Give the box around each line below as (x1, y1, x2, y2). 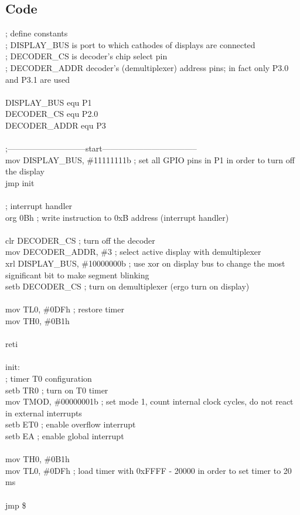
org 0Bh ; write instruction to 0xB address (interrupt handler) (5, 211, 229, 223)
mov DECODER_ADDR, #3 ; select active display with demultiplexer (5, 245, 261, 258)
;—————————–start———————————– (5, 142, 197, 154)
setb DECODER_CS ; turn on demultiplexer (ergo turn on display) (5, 280, 250, 292)
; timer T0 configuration (5, 372, 92, 385)
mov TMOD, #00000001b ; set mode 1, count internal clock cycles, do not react (5, 395, 294, 408)
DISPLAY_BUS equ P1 (5, 96, 92, 108)
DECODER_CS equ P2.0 (5, 107, 98, 120)
